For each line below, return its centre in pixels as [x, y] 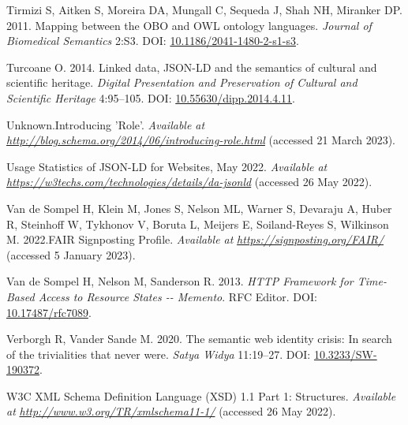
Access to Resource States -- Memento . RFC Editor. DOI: [178, 296]
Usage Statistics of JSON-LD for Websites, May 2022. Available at [167, 166]
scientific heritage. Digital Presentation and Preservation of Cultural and [182, 82]
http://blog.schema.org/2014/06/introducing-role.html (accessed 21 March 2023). [201, 140]
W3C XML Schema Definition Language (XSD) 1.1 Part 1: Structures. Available [201, 395]
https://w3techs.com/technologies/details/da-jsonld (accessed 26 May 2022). [189, 182]
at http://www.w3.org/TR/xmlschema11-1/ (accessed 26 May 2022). [171, 411]
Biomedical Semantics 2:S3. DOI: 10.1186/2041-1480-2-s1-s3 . [153, 41]
